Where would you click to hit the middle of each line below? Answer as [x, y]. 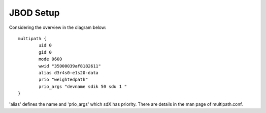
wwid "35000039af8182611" [70, 66]
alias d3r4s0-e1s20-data [68, 73]
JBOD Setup [34, 13]
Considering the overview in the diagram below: [58, 27]
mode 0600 [50, 59]
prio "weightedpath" [63, 80]
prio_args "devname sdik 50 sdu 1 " [83, 86]
